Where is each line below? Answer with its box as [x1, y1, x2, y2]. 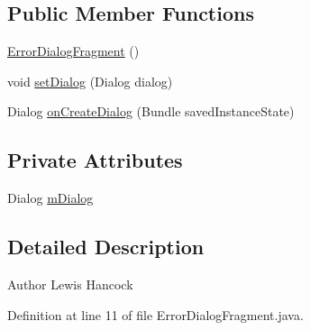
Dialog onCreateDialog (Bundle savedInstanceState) [7, 102, 295, 121]
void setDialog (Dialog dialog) [7, 71, 173, 90]
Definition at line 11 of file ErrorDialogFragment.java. [7, 305, 304, 324]
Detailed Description [7, 233, 205, 261]
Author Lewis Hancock [7, 274, 133, 293]
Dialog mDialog [7, 188, 94, 207]
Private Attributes [7, 146, 183, 174]
